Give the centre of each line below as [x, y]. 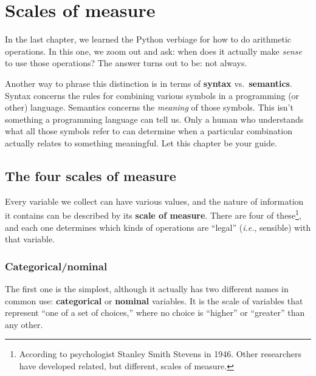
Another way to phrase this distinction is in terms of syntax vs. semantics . [149, 83]
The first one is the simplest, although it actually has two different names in [147, 288]
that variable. [30, 239]
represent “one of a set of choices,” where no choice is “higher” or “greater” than [155, 313]
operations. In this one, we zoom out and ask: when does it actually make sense [153, 51]
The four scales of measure [91, 175]
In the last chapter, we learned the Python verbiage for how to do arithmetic [148, 39]
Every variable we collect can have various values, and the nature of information [154, 201]
